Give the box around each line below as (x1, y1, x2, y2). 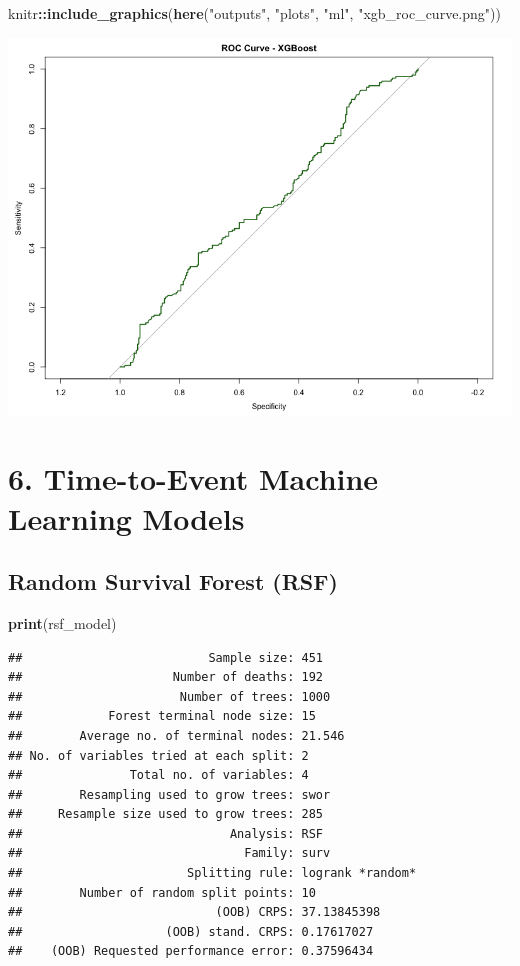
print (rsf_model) (8, 612, 117, 633)
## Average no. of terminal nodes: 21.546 (8, 728, 345, 743)
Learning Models (8, 497, 245, 538)
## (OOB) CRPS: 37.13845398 (8, 905, 381, 920)
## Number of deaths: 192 (8, 670, 323, 685)
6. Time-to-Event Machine (8, 458, 379, 499)
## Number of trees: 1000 (8, 689, 331, 704)
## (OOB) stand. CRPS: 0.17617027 (8, 924, 374, 939)
